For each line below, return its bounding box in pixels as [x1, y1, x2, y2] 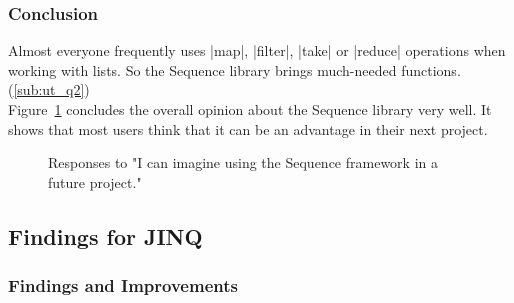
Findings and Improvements [8, 273, 238, 298]
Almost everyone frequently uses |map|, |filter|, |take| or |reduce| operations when [8, 40, 506, 61]
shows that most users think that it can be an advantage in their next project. [8, 118, 488, 139]
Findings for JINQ [8, 220, 203, 251]
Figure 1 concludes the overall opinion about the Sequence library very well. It [8, 99, 492, 119]
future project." [48, 171, 142, 192]
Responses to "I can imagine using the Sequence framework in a [48, 152, 438, 173]
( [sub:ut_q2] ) [8, 79, 90, 100]
